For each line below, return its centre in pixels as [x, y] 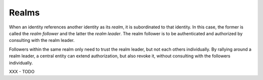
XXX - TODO [22, 71]
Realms [24, 13]
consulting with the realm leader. [42, 40]
